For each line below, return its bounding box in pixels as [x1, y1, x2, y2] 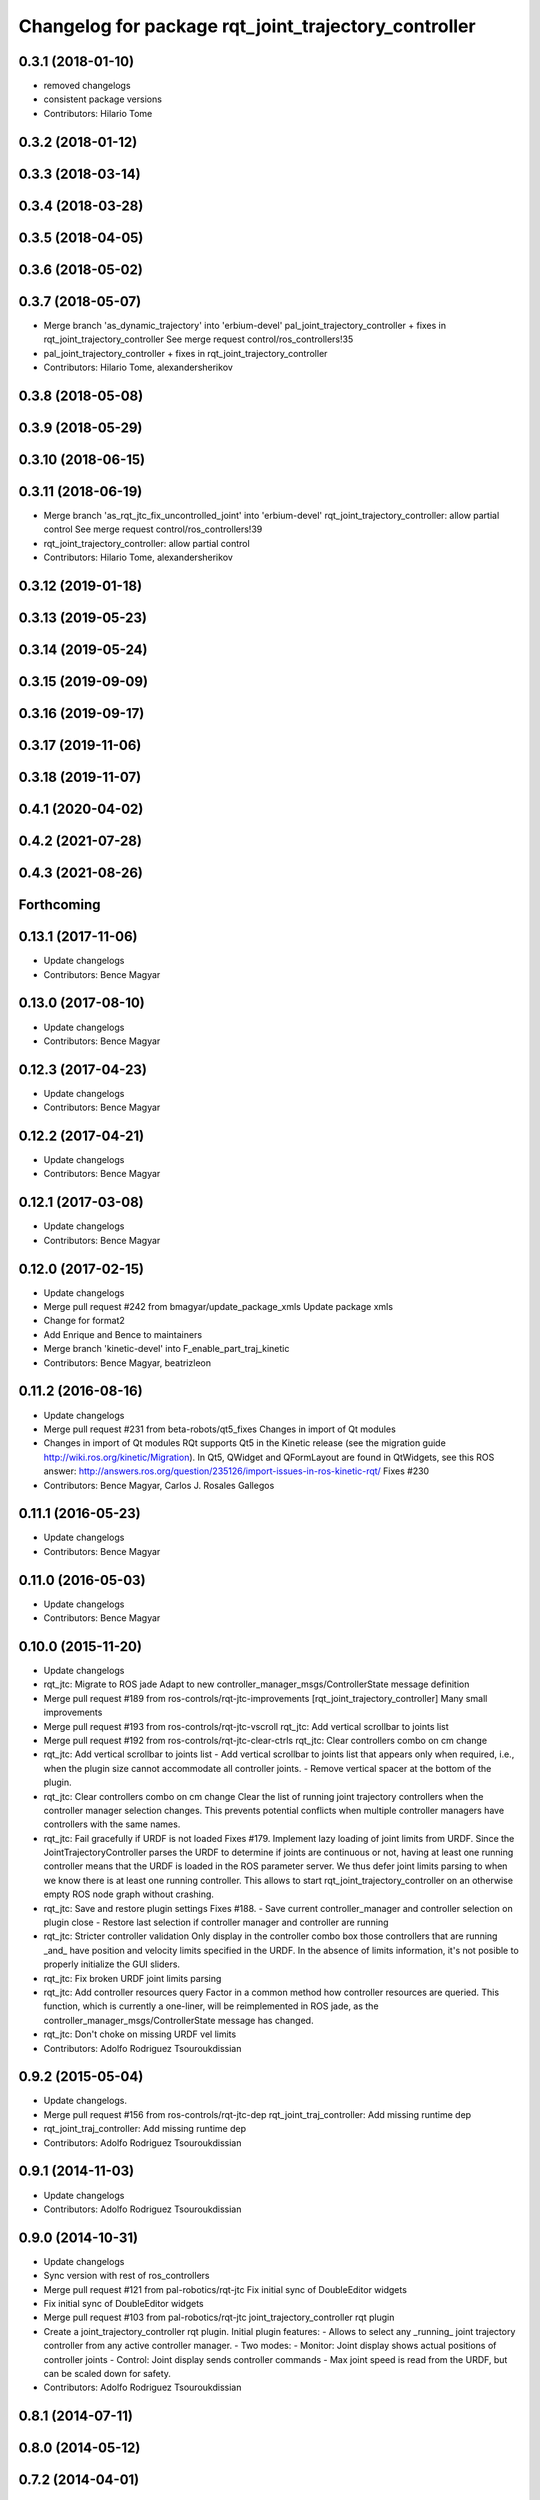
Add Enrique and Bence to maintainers [43, 1328, 203, 1340]
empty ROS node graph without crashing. [43, 1888, 215, 1900]
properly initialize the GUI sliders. [43, 1958, 180, 1970]
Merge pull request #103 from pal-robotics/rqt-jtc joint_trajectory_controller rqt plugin [43, 2311, 395, 2324]
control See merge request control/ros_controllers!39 [43, 523, 263, 535]
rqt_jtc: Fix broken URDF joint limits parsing [43, 1972, 222, 1984]
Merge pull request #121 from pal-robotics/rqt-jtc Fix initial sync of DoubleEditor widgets [43, 2283, 407, 2295]
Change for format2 [43, 1315, 125, 1327]
